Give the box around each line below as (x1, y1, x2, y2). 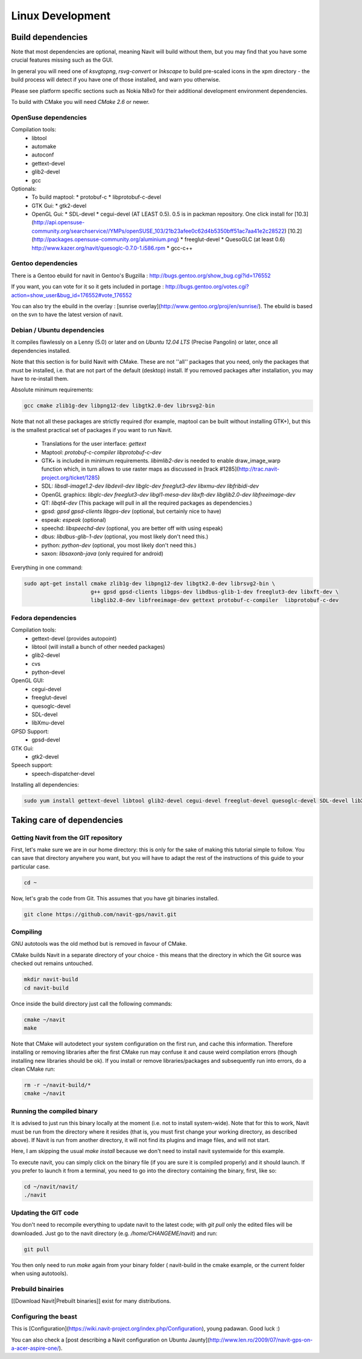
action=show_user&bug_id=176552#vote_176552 (11, 291, 132, 299)
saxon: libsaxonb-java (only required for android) (41, 550, 164, 557)
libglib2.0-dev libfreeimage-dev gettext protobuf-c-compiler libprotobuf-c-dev (91, 597, 339, 604)
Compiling (11, 928, 42, 936)
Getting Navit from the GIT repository (11, 833, 123, 842)
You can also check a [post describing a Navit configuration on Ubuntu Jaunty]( (11, 1336, 210, 1343)
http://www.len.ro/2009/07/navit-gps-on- (209, 1336, 313, 1343)
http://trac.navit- (238, 465, 280, 473)
